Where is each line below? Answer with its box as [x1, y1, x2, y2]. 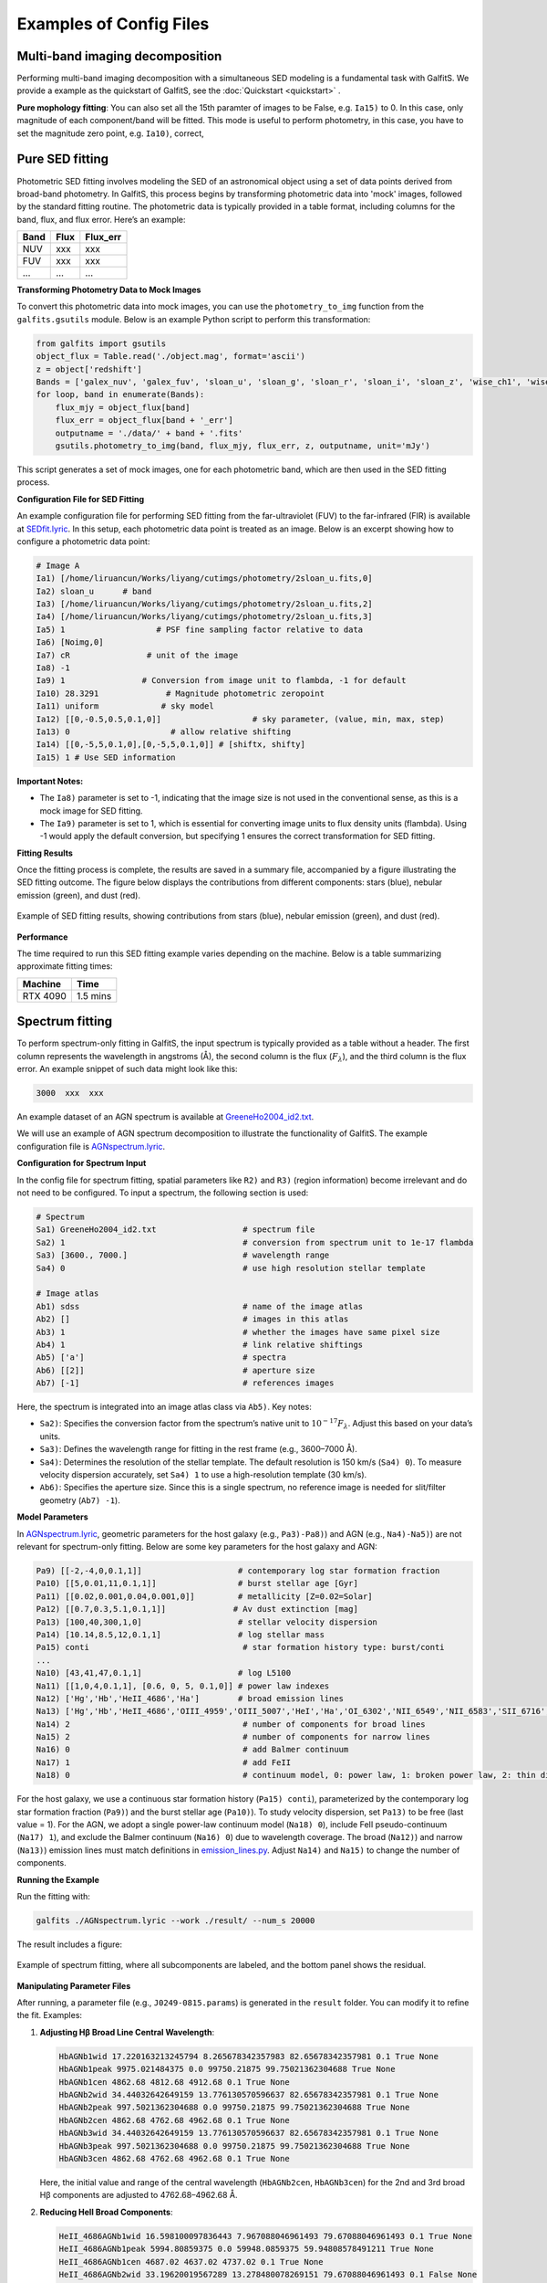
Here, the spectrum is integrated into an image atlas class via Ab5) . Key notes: [16, 1402, 312, 1413]
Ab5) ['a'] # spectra [36, 1352, 286, 1362]
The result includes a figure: [16, 1939, 123, 1950]
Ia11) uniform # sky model [36, 701, 214, 711]
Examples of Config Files [16, 14, 210, 34]
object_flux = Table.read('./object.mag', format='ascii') [36, 352, 305, 362]
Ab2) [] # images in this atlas [36, 1314, 349, 1324]
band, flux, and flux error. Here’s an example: [16, 214, 186, 225]
